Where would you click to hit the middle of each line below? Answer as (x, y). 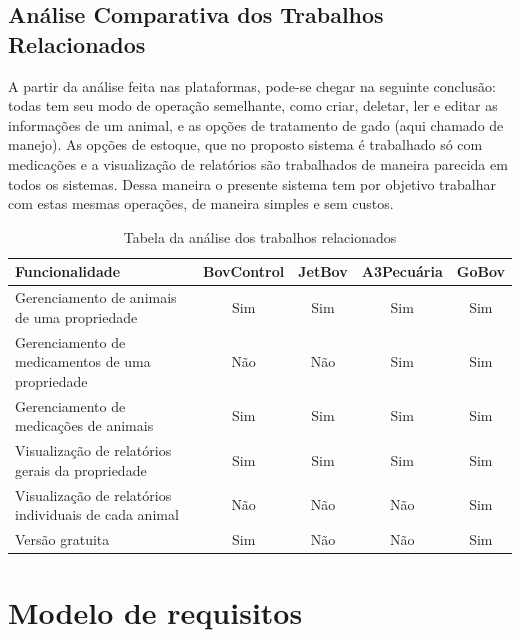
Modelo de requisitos (155, 612)
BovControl (244, 271)
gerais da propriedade (81, 469)
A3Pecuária (402, 271)
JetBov (323, 271)
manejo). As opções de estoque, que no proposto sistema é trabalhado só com (245, 144)
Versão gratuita (62, 538)
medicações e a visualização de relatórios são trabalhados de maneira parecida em (258, 163)
